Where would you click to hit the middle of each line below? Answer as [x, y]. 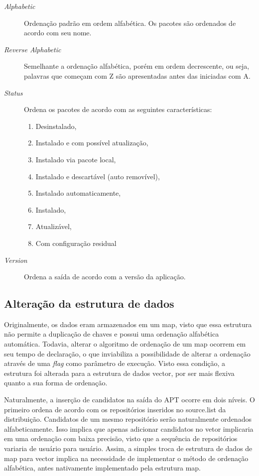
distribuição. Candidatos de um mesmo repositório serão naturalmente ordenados [128, 419]
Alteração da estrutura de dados [89, 303]
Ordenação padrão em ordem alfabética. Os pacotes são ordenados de [130, 23]
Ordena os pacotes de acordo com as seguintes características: [118, 109]
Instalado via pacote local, [76, 159]
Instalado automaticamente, [78, 193]
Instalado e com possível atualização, [92, 143]
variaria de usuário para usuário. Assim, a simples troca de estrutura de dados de [128, 448]
